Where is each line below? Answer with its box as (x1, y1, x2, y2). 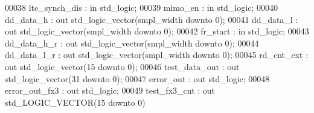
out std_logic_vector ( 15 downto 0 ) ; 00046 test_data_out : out (5, 60, 240, 73)
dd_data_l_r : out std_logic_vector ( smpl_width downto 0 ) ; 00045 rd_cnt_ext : (5, 48, 309, 61)
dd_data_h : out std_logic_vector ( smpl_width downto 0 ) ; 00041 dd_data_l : (5, 13, 298, 25)
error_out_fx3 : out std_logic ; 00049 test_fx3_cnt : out (5, 84, 216, 97)
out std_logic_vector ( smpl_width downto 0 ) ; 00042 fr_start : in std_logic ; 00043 (5, 25, 309, 37)
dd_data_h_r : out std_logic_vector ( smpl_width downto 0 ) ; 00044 (5, 36, 259, 49)
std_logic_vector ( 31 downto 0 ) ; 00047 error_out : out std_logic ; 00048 (5, 72, 270, 85)
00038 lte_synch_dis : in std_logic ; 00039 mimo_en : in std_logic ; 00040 (5, 1, 278, 13)
